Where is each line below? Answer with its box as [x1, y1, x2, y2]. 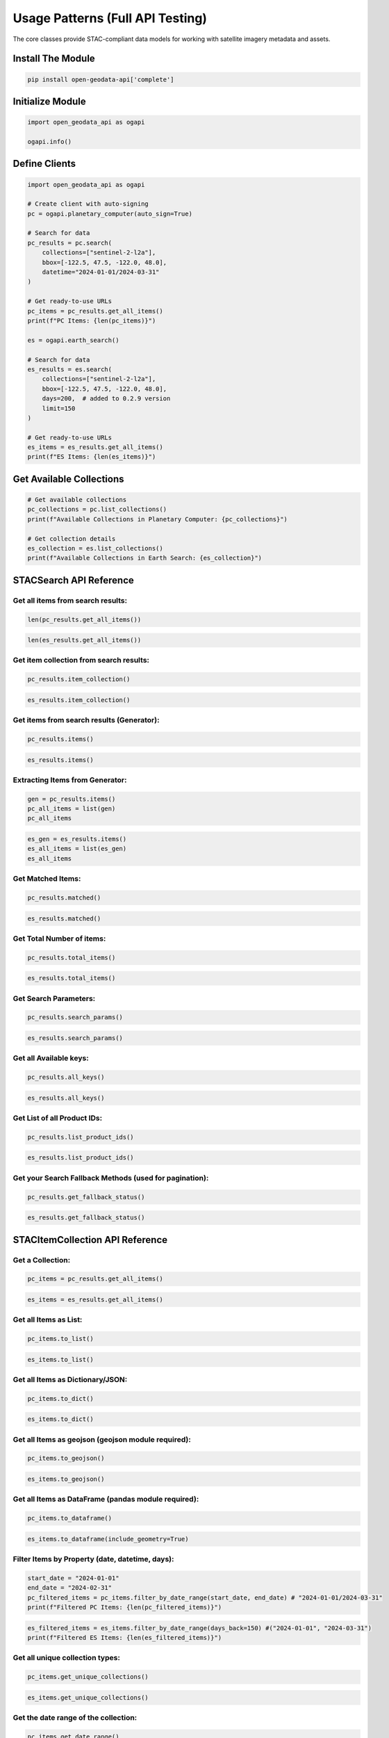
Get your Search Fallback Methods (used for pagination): [13, 1173, 209, 1183]
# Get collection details [27, 535, 116, 542]
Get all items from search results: [13, 595, 128, 605]
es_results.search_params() [27, 1034, 123, 1042]
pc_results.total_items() [27, 953, 116, 961]
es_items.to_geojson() [27, 1475, 105, 1484]
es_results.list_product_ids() [27, 1154, 135, 1162]
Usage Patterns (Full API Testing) [13, 10, 208, 26]
